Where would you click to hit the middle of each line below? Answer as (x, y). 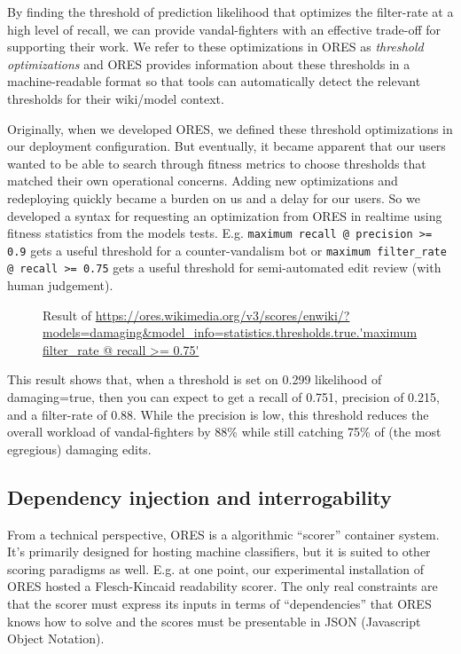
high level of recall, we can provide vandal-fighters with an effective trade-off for (224, 29)
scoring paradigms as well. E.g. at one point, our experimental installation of (216, 568)
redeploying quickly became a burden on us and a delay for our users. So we (214, 197)
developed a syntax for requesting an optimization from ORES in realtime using (225, 215)
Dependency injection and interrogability (199, 496)
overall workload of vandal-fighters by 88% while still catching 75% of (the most (224, 432)
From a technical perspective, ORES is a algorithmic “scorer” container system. (223, 534)
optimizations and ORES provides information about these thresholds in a (209, 63)
